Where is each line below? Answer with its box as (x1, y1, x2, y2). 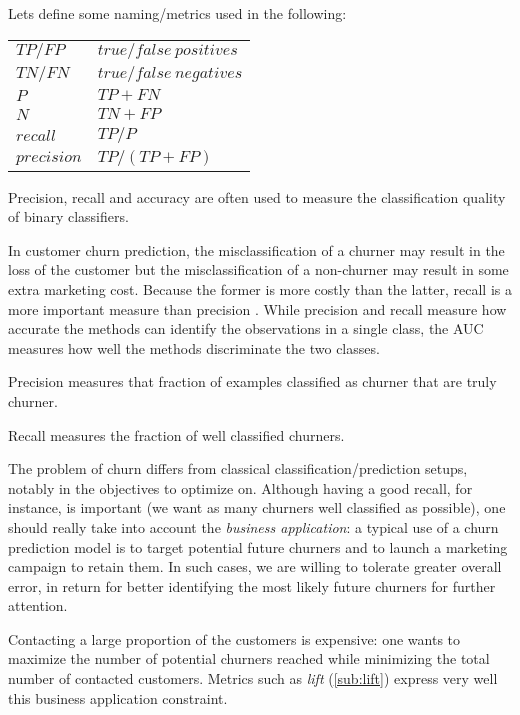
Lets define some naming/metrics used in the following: (8, 3, 347, 23)
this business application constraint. (8, 687, 228, 708)
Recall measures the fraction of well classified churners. (8, 424, 345, 445)
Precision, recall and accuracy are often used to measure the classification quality (8, 186, 506, 207)
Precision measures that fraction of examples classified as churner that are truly (8, 371, 497, 392)
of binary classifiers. (8, 206, 129, 227)
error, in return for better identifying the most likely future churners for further (8, 575, 496, 596)
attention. (8, 595, 68, 616)
